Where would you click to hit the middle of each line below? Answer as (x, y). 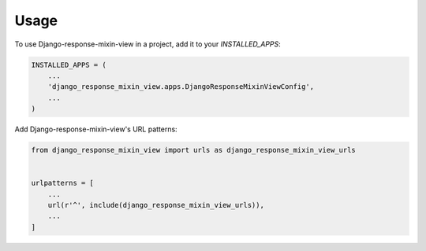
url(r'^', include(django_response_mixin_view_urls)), (156, 205)
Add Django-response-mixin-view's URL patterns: (96, 129)
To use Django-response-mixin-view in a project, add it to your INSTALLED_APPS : (148, 44)
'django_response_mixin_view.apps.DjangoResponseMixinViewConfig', (181, 87)
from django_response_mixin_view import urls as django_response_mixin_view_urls (194, 150)
